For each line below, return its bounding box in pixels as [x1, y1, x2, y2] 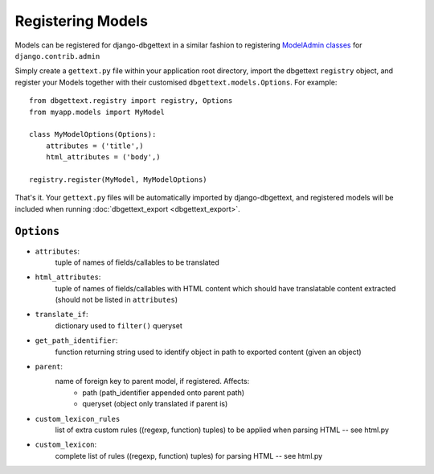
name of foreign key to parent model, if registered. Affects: [55, 377, 250, 386]
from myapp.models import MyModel [29, 107, 165, 117]
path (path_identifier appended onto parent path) [82, 387, 245, 398]
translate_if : [35, 310, 88, 319]
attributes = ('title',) [45, 141, 144, 150]
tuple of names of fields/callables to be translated [55, 258, 220, 267]
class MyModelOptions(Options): [29, 130, 157, 139]
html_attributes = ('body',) [45, 153, 161, 162]
